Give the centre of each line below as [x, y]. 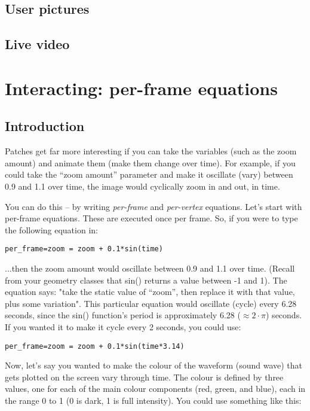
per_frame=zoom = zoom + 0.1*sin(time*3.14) [95, 346]
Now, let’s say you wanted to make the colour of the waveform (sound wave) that [154, 365]
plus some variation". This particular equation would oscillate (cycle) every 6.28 [151, 303]
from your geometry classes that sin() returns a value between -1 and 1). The [146, 280]
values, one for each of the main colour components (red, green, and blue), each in [155, 389]
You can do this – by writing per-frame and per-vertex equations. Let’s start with [154, 206]
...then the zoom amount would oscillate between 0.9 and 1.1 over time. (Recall [150, 268]
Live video [37, 44]
